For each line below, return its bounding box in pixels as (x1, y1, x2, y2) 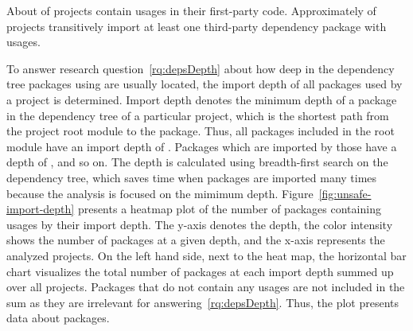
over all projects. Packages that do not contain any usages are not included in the (6, 278, 405, 295)
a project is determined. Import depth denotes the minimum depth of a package (6, 91, 397, 107)
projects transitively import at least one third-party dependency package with (6, 18, 387, 34)
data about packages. (6, 310, 110, 326)
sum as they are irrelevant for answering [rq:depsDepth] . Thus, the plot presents (6, 294, 399, 310)
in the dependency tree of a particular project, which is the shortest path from (6, 107, 389, 123)
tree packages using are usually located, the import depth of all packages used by (6, 76, 403, 92)
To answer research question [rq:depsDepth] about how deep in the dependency (6, 60, 395, 76)
